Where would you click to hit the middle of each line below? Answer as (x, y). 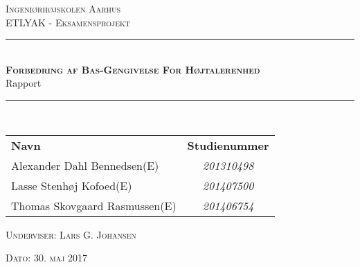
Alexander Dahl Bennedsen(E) (85, 165)
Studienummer (228, 145)
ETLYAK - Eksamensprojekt (68, 22)
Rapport (24, 83)
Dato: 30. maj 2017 (46, 258)
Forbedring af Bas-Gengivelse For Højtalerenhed (133, 69)
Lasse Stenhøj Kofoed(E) (72, 185)
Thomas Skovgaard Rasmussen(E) (94, 205)
